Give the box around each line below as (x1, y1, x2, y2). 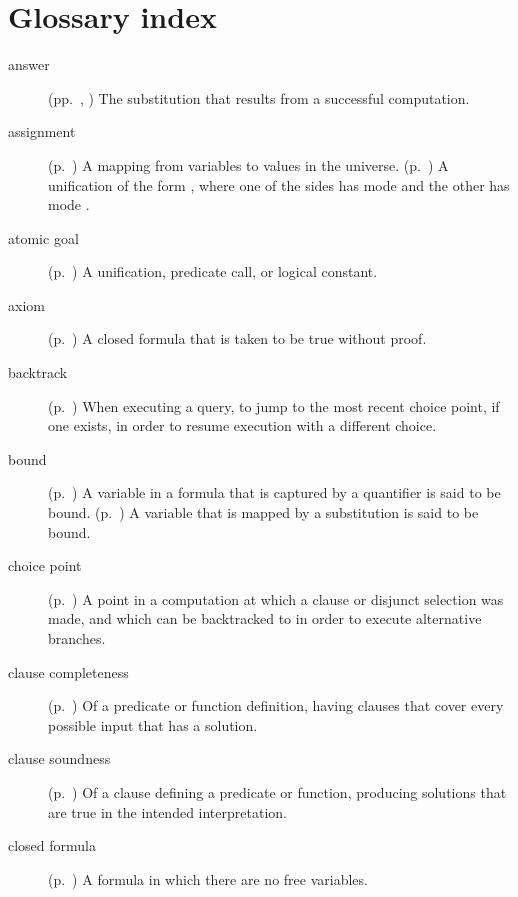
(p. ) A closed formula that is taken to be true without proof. (48, 328, 427, 349)
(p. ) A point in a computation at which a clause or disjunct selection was (48, 588, 504, 609)
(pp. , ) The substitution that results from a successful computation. (48, 87, 470, 108)
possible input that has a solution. (48, 714, 258, 735)
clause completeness (8, 661, 129, 682)
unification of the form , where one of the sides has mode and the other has (48, 174, 510, 195)
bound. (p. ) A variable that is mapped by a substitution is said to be (48, 502, 479, 523)
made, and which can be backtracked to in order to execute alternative (48, 608, 482, 629)
